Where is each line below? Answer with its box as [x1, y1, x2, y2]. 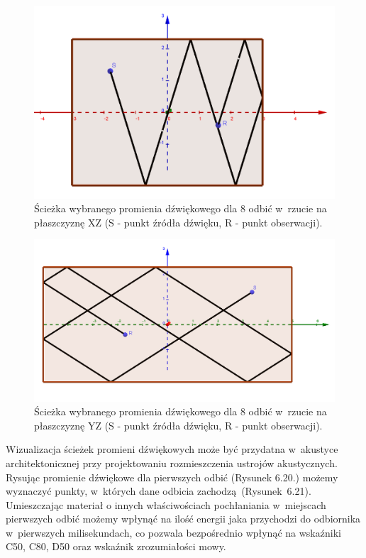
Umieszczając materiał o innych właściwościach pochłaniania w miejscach [6, 497, 326, 512]
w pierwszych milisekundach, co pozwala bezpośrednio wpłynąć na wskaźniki [6, 525, 341, 540]
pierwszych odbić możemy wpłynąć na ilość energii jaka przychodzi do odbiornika [6, 511, 361, 526]
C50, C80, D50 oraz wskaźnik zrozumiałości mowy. [6, 539, 226, 554]
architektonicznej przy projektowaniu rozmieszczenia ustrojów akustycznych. [6, 455, 338, 470]
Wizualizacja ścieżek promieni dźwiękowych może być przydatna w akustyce [6, 442, 338, 456]
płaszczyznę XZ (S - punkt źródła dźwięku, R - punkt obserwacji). [34, 214, 323, 229]
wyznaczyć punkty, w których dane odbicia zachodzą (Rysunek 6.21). [6, 483, 311, 498]
